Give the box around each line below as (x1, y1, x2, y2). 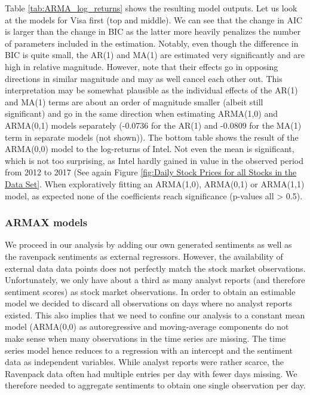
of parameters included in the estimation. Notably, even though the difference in (5, 37, 299, 49)
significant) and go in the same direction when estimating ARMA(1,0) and (5, 107, 278, 120)
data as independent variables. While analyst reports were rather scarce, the (5, 355, 284, 368)
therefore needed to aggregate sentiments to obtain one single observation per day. (5, 379, 306, 391)
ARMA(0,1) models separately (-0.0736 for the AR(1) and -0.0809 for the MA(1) (5, 118, 302, 131)
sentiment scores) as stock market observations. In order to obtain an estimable (5, 285, 296, 297)
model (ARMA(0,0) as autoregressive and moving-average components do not (5, 320, 289, 333)
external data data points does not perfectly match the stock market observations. (5, 262, 306, 274)
